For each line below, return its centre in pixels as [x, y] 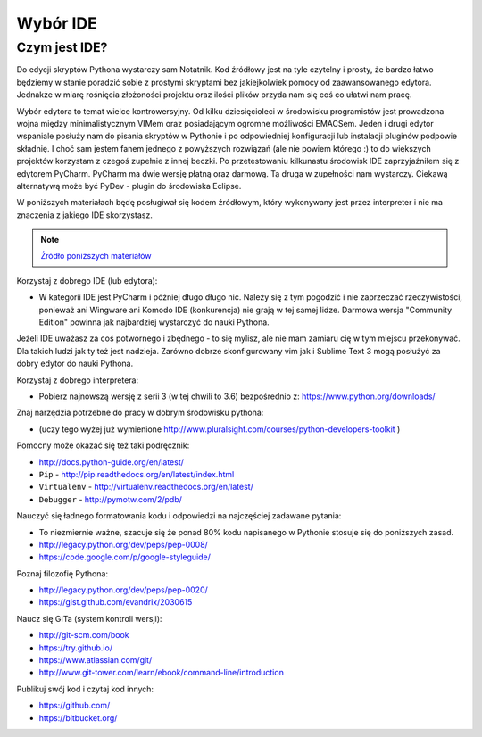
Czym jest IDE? [62, 47]
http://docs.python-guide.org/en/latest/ [112, 462]
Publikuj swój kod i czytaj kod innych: [85, 689]
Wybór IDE [57, 23]
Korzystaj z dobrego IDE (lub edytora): [87, 280]
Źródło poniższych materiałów [96, 256]
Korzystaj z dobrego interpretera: [77, 380]
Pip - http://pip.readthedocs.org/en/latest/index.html [137, 474]
